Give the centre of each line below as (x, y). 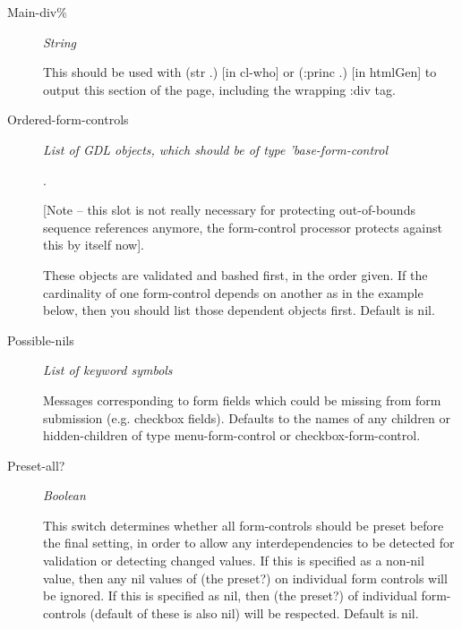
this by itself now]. (94, 245)
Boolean (64, 495)
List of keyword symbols (108, 370)
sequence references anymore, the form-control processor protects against (243, 227)
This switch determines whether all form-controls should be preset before (244, 525)
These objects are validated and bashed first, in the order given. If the (235, 274)
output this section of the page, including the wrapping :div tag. (219, 89)
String (60, 42)
